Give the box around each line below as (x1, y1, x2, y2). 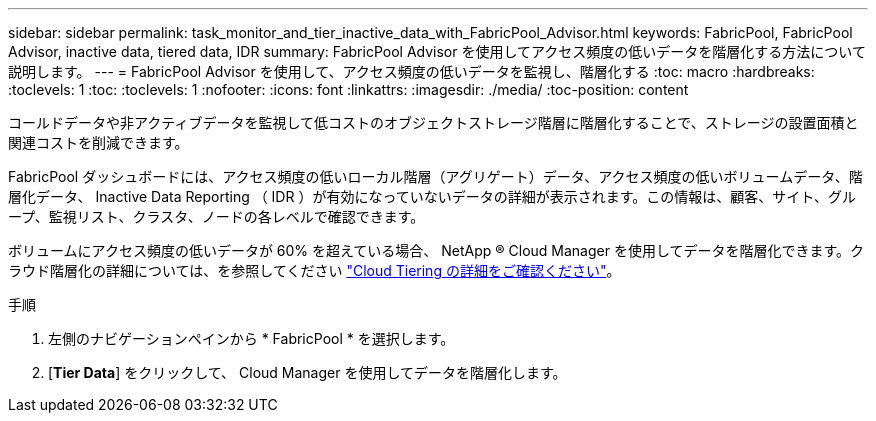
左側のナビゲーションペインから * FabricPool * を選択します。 (48, 330, 455, 347)
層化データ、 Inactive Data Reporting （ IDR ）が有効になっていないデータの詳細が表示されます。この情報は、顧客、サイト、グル (8, 188, 857, 205)
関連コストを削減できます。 (8, 134, 189, 151)
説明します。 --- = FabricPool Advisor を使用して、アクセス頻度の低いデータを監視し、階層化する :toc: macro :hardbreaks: (8, 63, 815, 80)
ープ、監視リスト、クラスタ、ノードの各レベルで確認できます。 (8, 208, 425, 225)
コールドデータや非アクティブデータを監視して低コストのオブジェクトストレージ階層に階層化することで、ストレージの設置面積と (8, 114, 859, 131)
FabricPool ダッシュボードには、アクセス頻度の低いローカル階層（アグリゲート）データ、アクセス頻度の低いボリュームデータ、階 (8, 168, 863, 185)
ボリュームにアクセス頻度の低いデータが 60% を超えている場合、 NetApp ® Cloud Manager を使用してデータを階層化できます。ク (8, 242, 865, 259)
